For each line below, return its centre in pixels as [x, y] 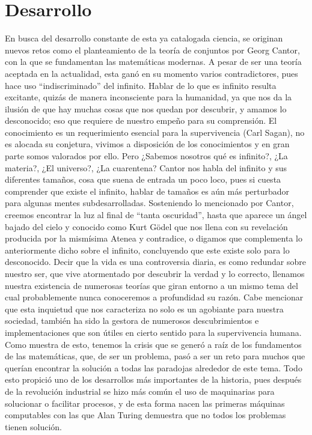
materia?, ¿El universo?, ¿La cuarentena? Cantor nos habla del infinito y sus [146, 167]
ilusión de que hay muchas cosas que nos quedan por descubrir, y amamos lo [146, 108]
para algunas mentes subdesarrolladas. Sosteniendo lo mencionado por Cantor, [149, 203]
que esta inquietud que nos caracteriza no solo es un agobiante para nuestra [144, 309]
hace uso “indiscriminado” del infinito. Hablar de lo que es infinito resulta [141, 85]
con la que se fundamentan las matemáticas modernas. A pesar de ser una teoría [153, 62]
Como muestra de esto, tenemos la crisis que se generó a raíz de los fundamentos [153, 344]
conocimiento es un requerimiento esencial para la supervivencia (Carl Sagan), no [155, 132]
